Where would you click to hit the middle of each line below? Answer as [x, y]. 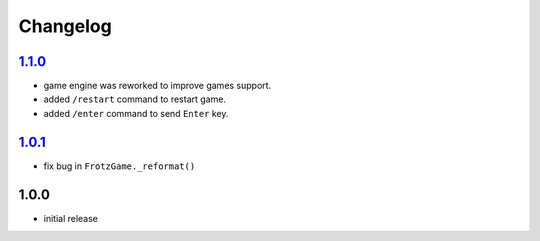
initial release [71, 218]
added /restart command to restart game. [135, 99]
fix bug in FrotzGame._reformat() [119, 166]
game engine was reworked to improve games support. [157, 86]
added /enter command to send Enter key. [136, 113]
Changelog [65, 26]
